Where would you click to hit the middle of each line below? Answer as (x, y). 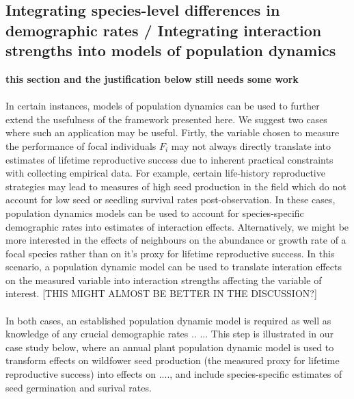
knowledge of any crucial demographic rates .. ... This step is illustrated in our (170, 334)
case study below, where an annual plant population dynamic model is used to (170, 347)
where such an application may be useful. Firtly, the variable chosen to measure (173, 132)
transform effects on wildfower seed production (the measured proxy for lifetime (173, 360)
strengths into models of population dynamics (171, 50)
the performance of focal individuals (81, 145)
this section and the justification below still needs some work (152, 78)
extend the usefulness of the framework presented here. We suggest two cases (166, 119)
